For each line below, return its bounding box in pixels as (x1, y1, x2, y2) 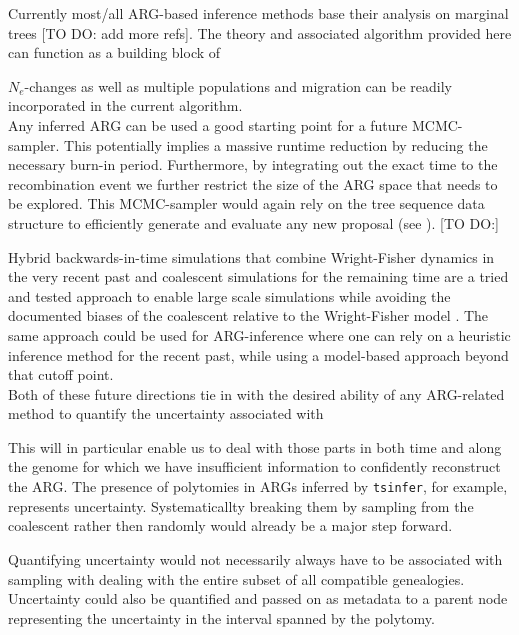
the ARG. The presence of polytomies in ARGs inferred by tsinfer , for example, (8, 476, 508, 497)
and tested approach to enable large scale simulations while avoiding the (8, 285, 451, 306)
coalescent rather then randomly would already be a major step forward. (8, 515, 453, 536)
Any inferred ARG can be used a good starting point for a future (8, 114, 408, 135)
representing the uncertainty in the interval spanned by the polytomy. (8, 607, 435, 628)
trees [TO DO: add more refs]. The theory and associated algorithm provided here (8, 22, 512, 43)
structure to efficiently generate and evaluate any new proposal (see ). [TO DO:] (8, 212, 499, 233)
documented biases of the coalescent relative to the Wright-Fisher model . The (8, 305, 489, 326)
